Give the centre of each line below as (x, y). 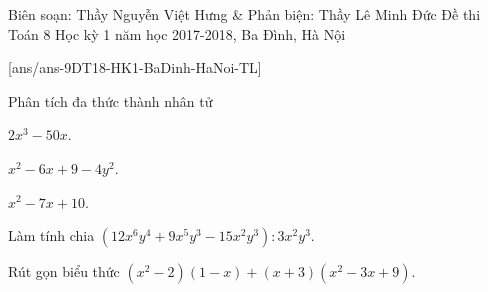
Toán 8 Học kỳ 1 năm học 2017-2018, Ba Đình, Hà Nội (177, 33)
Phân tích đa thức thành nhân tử (110, 100)
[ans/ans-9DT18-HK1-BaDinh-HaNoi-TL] (135, 67)
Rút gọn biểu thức (64, 271)
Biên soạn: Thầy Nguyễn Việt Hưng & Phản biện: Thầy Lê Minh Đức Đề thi (244, 14)
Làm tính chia (51, 235)
